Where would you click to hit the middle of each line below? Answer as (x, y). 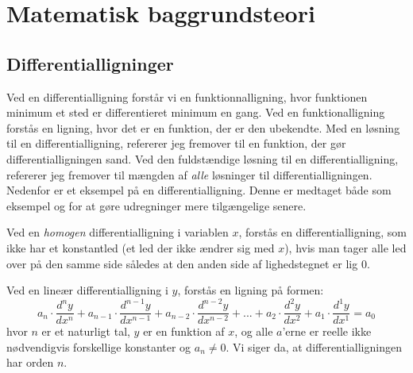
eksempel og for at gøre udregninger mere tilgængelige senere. (156, 205)
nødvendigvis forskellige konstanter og (99, 346)
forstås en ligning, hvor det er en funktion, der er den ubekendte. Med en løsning (203, 127)
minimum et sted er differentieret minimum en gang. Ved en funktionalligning (196, 112)
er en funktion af (184, 331)
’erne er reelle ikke (327, 331)
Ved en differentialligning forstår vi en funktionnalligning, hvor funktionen (187, 96)
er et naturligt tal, (86, 331)
